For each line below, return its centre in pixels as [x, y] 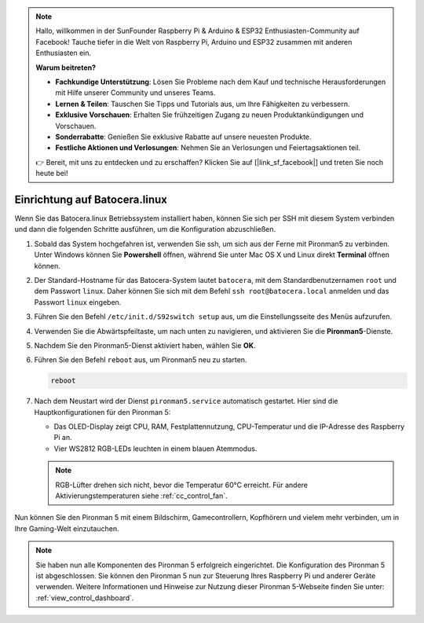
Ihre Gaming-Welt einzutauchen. [67, 528]
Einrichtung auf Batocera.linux [91, 199]
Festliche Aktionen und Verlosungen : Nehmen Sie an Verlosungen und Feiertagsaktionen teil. [208, 148]
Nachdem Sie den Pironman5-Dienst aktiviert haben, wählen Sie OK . [145, 345]
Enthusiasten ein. [64, 53]
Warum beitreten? [66, 68]
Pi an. [63, 438]
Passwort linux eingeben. [78, 302]
